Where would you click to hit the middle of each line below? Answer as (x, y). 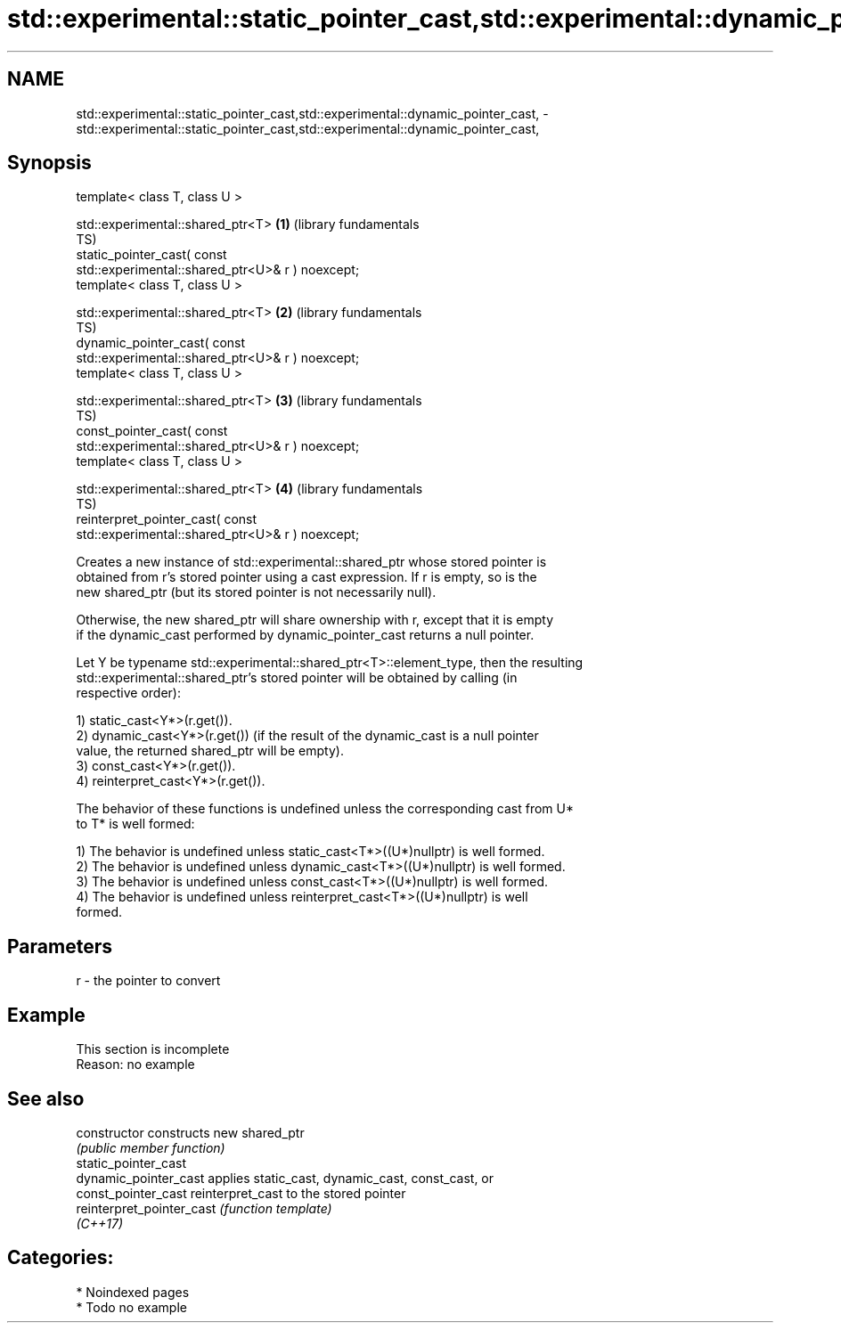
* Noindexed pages (133, 1292)
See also (46, 1098)
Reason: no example (135, 1065)
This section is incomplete (153, 1049)
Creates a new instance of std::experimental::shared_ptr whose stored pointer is (311, 562)
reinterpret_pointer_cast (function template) (204, 1208)
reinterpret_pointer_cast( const (167, 519)
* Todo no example (131, 1307)
